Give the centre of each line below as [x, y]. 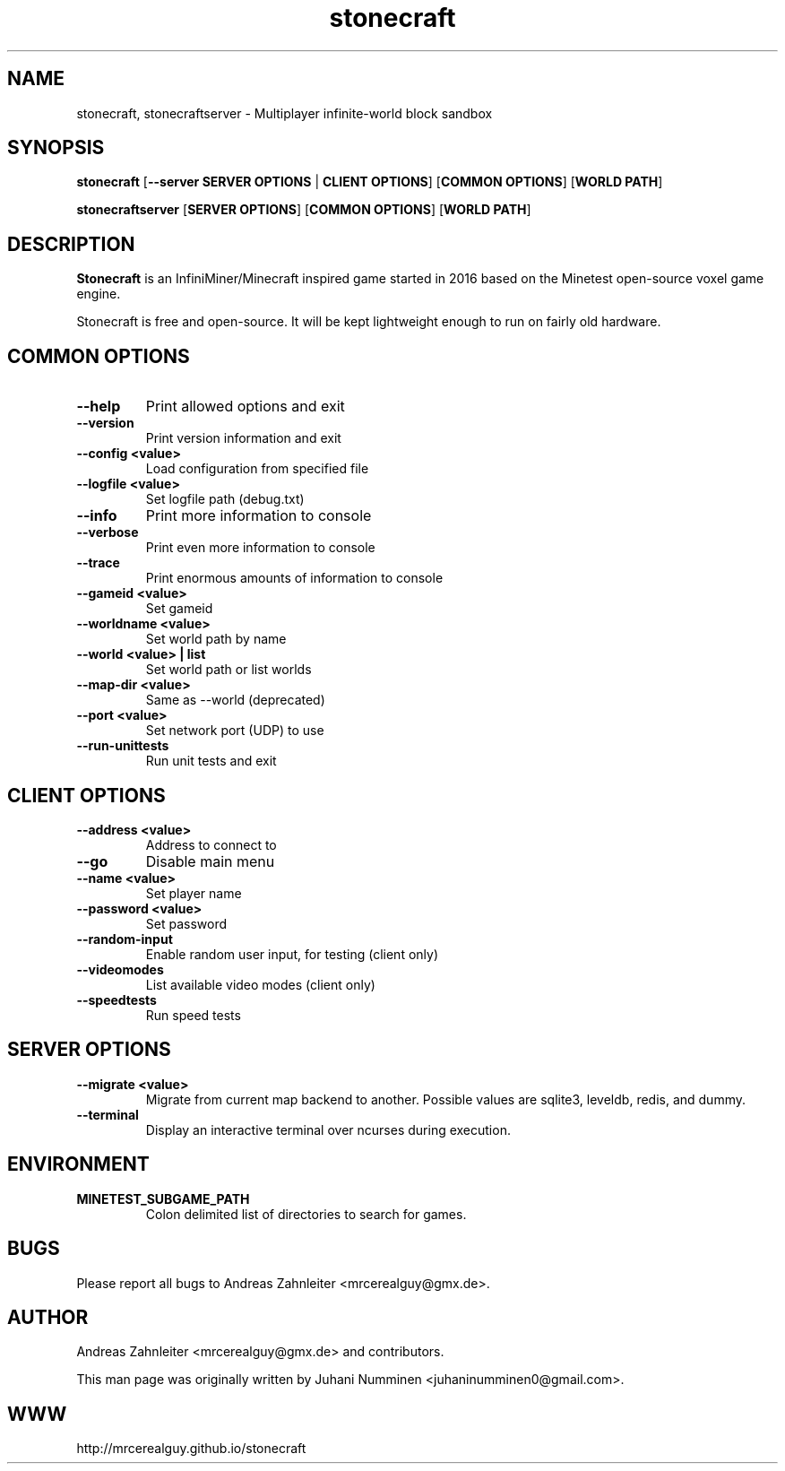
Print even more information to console [260, 548]
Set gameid [179, 609]
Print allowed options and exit [245, 407]
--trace [98, 563]
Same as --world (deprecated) [235, 700]
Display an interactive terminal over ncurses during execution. [328, 1129]
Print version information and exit [243, 438]
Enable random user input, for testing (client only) [292, 954]
